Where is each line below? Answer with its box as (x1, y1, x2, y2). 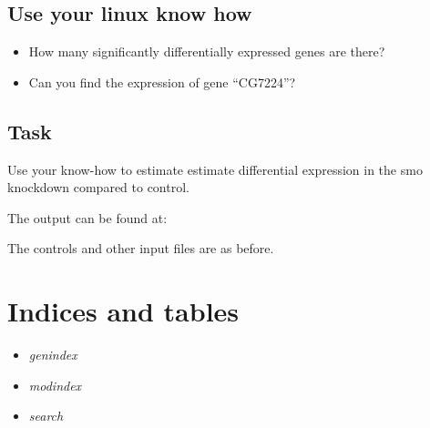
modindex (28, 375, 82, 394)
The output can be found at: (7, 208, 168, 227)
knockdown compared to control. (7, 178, 189, 197)
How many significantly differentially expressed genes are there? (28, 42, 385, 61)
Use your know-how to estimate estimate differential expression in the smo (7, 159, 423, 178)
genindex (28, 345, 77, 364)
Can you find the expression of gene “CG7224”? (28, 72, 296, 91)
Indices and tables (7, 292, 240, 330)
